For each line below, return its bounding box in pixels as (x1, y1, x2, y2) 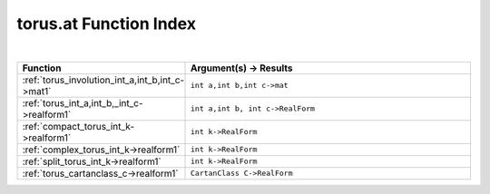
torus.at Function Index (16, 14, 197, 34)
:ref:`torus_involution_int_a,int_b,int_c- (22, 73, 185, 86)
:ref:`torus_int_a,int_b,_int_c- (22, 96, 144, 109)
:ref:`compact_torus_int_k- (22, 120, 135, 132)
